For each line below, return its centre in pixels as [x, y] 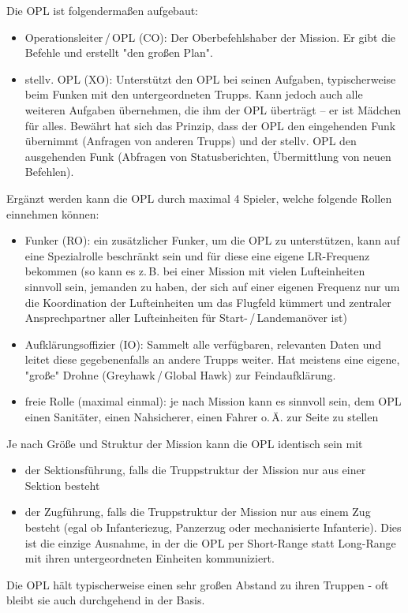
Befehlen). [49, 172]
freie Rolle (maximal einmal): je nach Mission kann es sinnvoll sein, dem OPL [213, 401]
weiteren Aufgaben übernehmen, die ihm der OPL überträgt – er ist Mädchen [213, 109]
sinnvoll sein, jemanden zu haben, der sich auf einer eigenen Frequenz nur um [212, 286]
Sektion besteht [62, 485]
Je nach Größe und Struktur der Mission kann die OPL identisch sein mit [185, 443]
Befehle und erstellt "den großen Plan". [119, 52]
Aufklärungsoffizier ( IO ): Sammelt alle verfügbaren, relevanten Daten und [203, 344]
